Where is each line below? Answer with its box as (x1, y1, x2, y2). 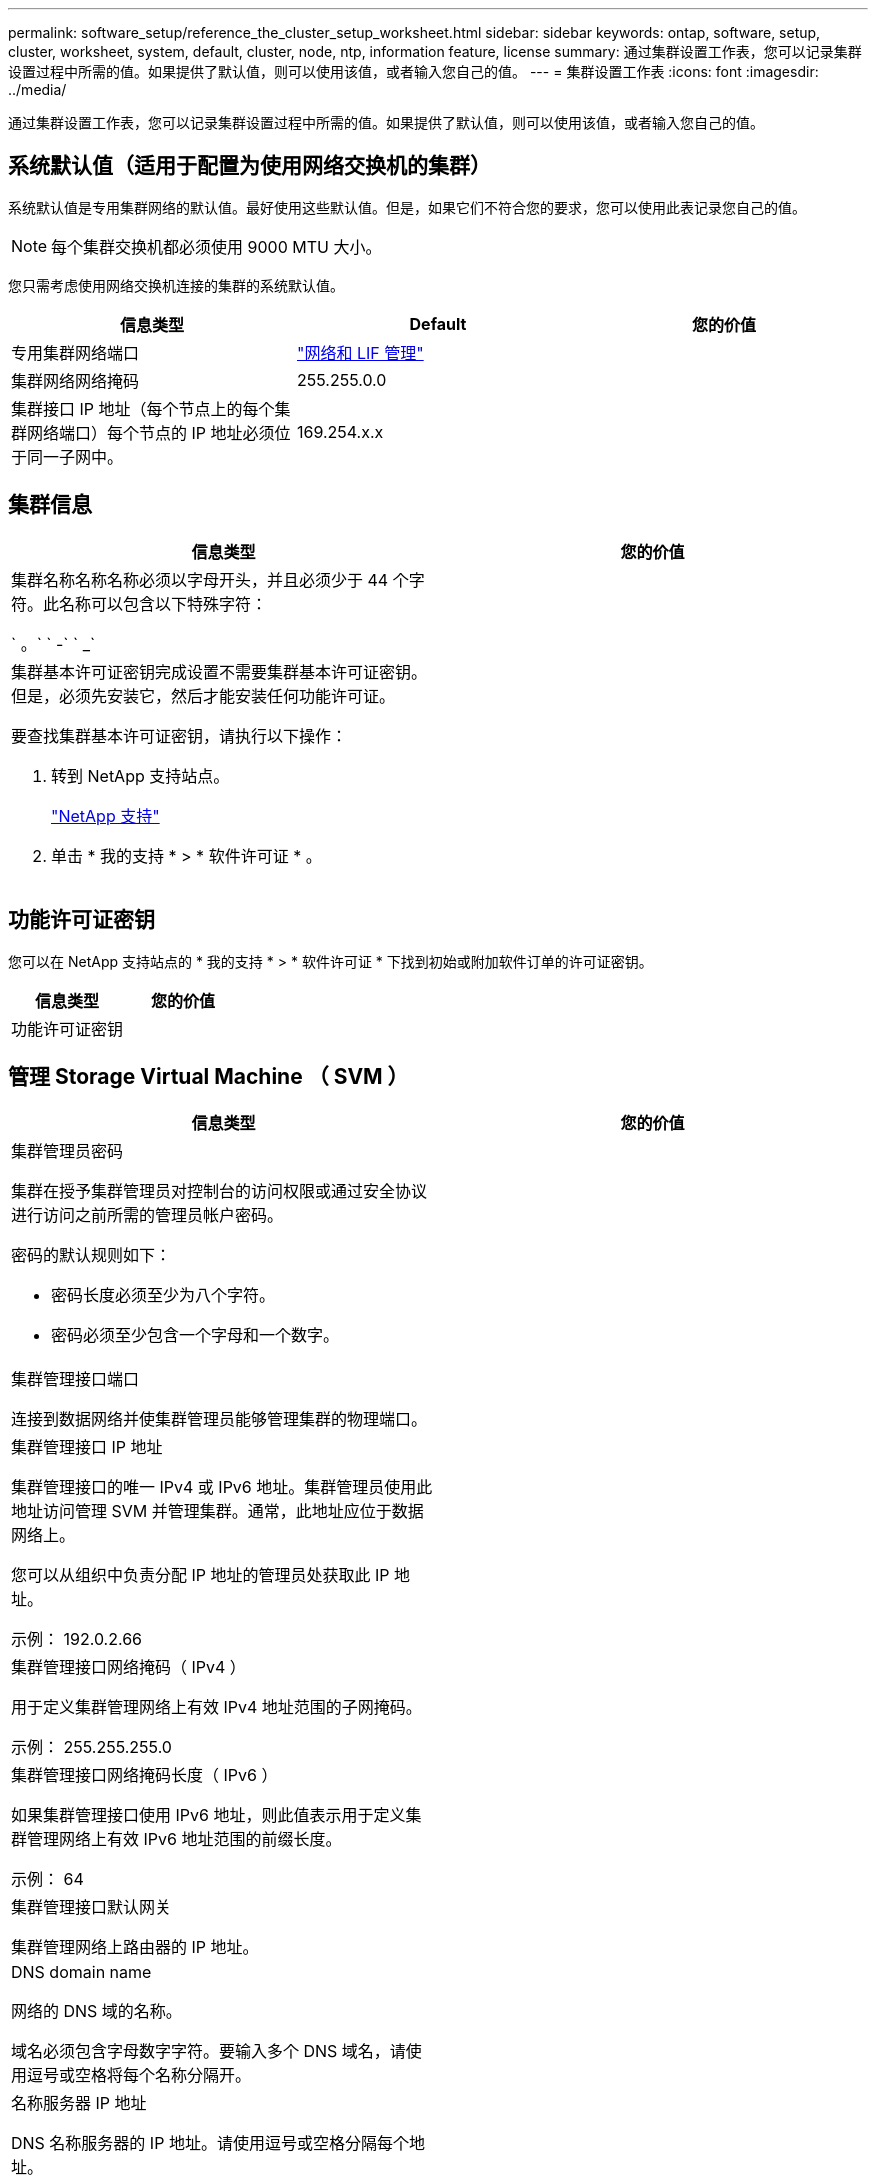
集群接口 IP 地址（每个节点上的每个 (11, 398, 275, 419)
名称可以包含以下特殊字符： (59, 593, 268, 614)
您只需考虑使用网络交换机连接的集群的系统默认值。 (8, 276, 344, 294)
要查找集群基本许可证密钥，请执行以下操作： (11, 725, 348, 746)
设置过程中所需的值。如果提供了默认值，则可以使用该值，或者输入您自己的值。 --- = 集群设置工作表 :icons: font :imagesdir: (8, 63, 819, 80)
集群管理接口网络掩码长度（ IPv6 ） (11, 1765, 278, 1786)
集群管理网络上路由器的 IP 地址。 (11, 1937, 259, 1958)
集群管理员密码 (11, 1141, 124, 1162)
